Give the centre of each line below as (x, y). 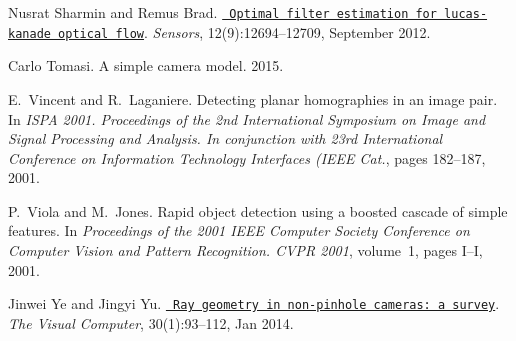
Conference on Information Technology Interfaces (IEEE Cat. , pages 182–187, (247, 157)
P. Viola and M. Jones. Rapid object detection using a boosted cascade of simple (258, 210)
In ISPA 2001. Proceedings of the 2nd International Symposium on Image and (247, 118)
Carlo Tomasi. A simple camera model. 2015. (146, 65)
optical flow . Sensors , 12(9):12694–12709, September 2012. (244, 31)
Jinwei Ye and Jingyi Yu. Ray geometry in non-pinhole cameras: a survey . (254, 303)
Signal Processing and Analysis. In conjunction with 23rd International (225, 138)
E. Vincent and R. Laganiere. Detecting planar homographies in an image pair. (253, 98)
